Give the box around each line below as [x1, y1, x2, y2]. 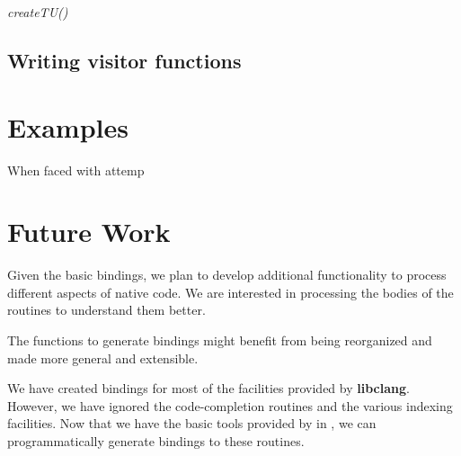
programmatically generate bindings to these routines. [7, 431, 305, 450]
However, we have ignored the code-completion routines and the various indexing [7, 396, 453, 415]
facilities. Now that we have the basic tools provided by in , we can [7, 414, 377, 433]
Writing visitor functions [7, 46, 242, 74]
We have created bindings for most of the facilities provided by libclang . [7, 379, 410, 398]
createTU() [7, 3, 68, 21]
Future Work [7, 213, 171, 250]
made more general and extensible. [7, 348, 199, 367]
